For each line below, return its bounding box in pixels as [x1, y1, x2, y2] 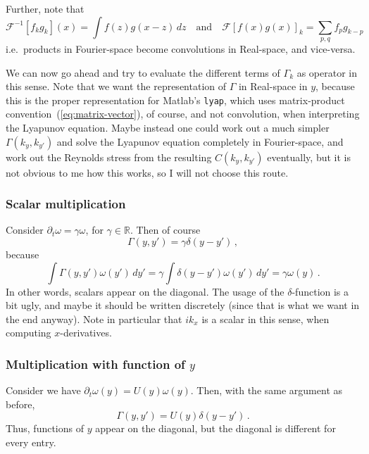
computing [6, 325, 51, 340]
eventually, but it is [267, 149, 351, 164]
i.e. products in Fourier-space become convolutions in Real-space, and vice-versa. [6, 41, 356, 56]
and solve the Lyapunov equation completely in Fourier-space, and [56, 134, 344, 149]
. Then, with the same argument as [190, 383, 343, 398]
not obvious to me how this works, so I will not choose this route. [6, 165, 289, 179]
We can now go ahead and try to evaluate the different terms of [6, 65, 280, 80]
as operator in [296, 65, 358, 80]
